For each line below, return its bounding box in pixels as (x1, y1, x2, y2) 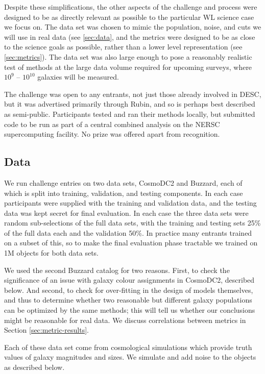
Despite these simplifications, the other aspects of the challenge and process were (4, 2, 257, 12)
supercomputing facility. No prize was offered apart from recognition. (4, 129, 220, 139)
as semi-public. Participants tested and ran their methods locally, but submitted (4, 108, 255, 119)
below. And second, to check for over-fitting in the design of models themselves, (4, 284, 253, 295)
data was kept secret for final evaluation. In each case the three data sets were (4, 207, 249, 218)
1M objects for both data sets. (4, 247, 99, 258)
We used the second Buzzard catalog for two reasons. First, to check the (4, 264, 230, 275)
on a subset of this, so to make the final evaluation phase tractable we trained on (4, 237, 258, 248)
